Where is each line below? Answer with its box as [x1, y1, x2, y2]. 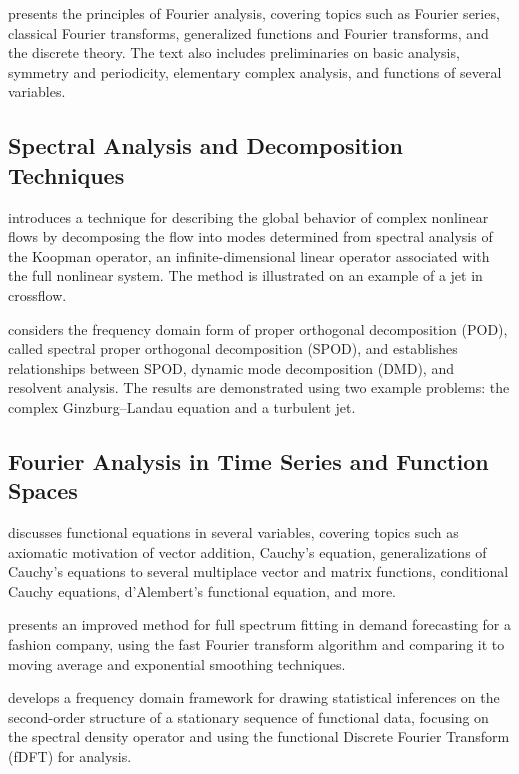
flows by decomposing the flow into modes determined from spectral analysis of [8, 226, 493, 247]
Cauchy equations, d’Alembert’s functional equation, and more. [8, 580, 396, 601]
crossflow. [8, 284, 67, 305]
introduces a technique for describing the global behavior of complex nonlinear [8, 206, 489, 227]
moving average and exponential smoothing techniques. [8, 653, 346, 674]
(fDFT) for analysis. [8, 746, 132, 767]
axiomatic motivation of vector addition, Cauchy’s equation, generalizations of [8, 541, 487, 562]
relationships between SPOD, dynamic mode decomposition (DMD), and [8, 357, 454, 378]
